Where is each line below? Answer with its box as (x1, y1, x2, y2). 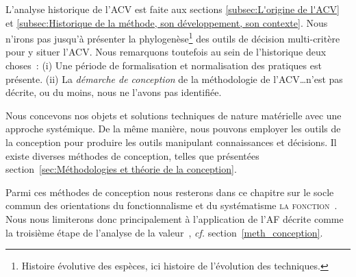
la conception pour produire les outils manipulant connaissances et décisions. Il (5, 135, 337, 149)
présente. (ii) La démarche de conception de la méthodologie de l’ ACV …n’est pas (5, 71, 343, 86)
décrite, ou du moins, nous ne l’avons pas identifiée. (5, 85, 222, 99)
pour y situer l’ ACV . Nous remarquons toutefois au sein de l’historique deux (5, 45, 327, 59)
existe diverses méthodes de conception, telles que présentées (5, 148, 259, 162)
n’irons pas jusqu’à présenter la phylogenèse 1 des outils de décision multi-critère (5, 29, 340, 45)
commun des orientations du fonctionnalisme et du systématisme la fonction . (5, 198, 338, 213)
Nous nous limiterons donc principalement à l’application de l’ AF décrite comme (5, 211, 344, 226)
